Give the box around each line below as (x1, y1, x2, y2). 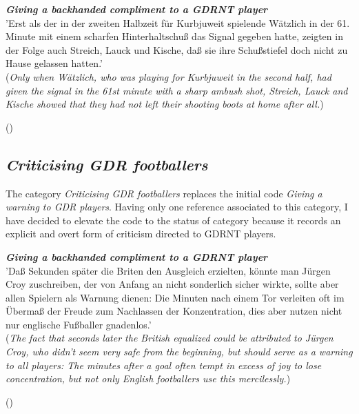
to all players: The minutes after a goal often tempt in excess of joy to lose (6, 357, 322, 372)
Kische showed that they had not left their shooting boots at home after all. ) (6, 97, 324, 111)
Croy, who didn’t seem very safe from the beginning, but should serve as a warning (6, 344, 353, 359)
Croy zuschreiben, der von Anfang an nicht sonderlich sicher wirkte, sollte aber (6, 277, 339, 291)
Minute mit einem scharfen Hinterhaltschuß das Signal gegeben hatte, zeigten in (6, 29, 343, 43)
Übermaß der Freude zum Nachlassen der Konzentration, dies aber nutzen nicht (6, 304, 342, 318)
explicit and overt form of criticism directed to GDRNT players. (6, 226, 276, 241)
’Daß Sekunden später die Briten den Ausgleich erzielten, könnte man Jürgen (6, 263, 331, 277)
